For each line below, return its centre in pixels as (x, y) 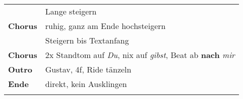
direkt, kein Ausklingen (86, 84)
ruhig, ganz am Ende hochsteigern (105, 26)
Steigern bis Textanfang (87, 40)
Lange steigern (71, 11)
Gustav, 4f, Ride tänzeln (88, 69)
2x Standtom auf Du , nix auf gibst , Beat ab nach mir (140, 55)
